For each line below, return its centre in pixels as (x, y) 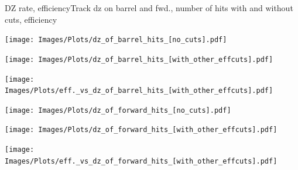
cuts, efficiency (31, 19)
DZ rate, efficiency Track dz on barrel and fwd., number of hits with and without (149, 8)
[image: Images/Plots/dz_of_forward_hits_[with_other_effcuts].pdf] (141, 130)
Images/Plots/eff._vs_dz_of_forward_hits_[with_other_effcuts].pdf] (141, 161)
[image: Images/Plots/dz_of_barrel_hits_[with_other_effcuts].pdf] (139, 59)
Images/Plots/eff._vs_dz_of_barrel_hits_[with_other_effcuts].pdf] (139, 91)
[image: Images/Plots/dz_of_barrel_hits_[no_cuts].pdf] (116, 40)
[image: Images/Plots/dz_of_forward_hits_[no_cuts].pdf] (118, 110)
